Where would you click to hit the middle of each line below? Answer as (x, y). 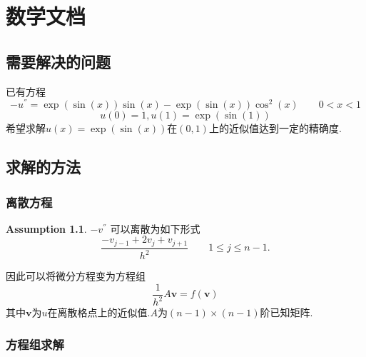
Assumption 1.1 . (46, 228)
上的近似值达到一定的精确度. (275, 128)
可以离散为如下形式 (155, 228)
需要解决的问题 (58, 61)
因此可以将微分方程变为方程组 (76, 276)
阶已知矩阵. (286, 312)
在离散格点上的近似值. (99, 312)
